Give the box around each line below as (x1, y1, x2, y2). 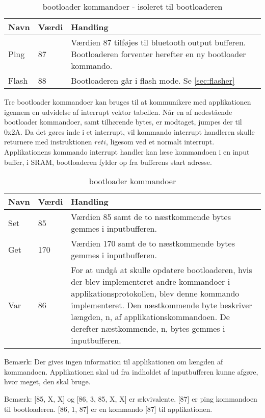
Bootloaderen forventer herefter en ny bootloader (71, 48, 246, 60)
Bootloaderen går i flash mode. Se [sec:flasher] (71, 75, 235, 86)
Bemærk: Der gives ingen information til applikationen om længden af (4, 356, 223, 367)
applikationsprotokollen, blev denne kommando (71, 287, 240, 300)
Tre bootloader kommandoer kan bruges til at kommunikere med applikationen (4, 96, 251, 107)
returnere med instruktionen (4, 136, 92, 147)
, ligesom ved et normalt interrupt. (105, 136, 215, 147)
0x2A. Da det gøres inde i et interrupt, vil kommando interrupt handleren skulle (4, 126, 255, 137)
